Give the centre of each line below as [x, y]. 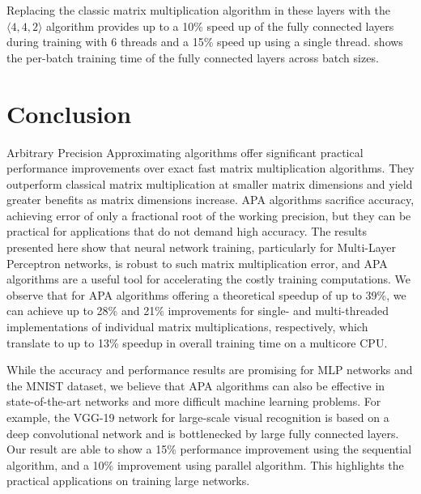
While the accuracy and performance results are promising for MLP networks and [210, 370]
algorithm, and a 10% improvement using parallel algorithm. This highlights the [205, 464]
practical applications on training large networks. [128, 481]
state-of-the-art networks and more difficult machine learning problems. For [194, 401]
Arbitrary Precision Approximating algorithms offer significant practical [185, 152]
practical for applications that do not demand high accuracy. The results [187, 231]
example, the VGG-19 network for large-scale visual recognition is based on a [198, 417]
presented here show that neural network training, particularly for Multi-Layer [202, 247]
